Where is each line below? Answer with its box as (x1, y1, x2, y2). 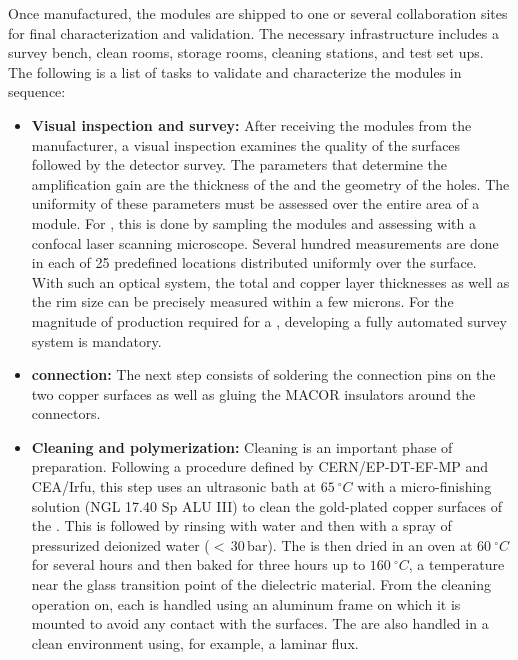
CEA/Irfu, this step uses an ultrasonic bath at (31, 476, 316, 497)
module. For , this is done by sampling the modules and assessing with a (31, 212, 476, 233)
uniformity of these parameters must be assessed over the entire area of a (31, 193, 480, 214)
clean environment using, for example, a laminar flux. (31, 632, 359, 653)
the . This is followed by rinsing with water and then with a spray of (31, 515, 452, 536)
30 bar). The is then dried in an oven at (230, 534, 473, 555)
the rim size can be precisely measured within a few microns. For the (31, 291, 454, 312)
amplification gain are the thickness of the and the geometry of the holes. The (31, 173, 510, 194)
